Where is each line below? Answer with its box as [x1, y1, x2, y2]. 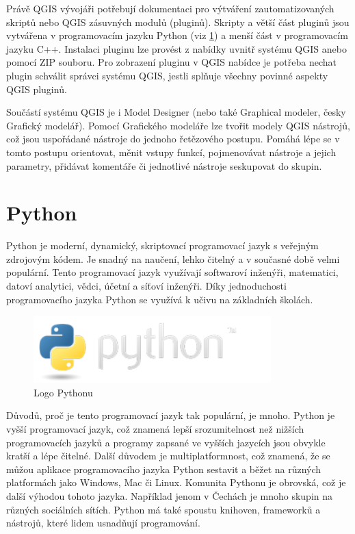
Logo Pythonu [34, 385, 93, 399]
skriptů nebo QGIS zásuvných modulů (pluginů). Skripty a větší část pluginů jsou [6, 14, 350, 29]
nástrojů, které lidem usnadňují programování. [6, 516, 200, 530]
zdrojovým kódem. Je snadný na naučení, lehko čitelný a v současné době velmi [6, 251, 340, 266]
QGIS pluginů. [6, 81, 67, 96]
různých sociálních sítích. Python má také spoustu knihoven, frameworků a [6, 502, 321, 516]
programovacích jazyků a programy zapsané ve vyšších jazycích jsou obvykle [6, 435, 326, 449]
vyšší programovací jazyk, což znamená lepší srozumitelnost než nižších [6, 422, 304, 436]
